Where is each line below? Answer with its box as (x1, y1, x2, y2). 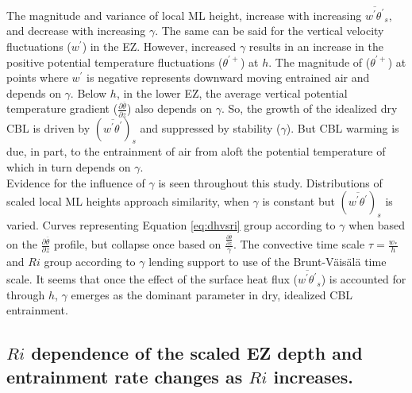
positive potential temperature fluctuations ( (6, 53, 223, 70)
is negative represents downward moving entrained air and (87, 69, 370, 86)
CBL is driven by (6, 119, 90, 136)
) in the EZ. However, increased (82, 37, 237, 54)
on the (6, 236, 37, 252)
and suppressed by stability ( (140, 119, 281, 136)
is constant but (262, 193, 335, 210)
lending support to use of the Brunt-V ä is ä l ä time (148, 252, 387, 269)
